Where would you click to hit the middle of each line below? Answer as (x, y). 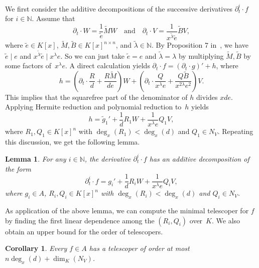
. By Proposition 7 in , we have (200, 45)
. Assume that (53, 18)
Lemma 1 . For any (36, 158)
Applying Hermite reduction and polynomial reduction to (93, 107)
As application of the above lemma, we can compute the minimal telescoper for (127, 211)
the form (18, 168)
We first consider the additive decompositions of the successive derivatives (119, 8)
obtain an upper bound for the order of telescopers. (84, 231)
